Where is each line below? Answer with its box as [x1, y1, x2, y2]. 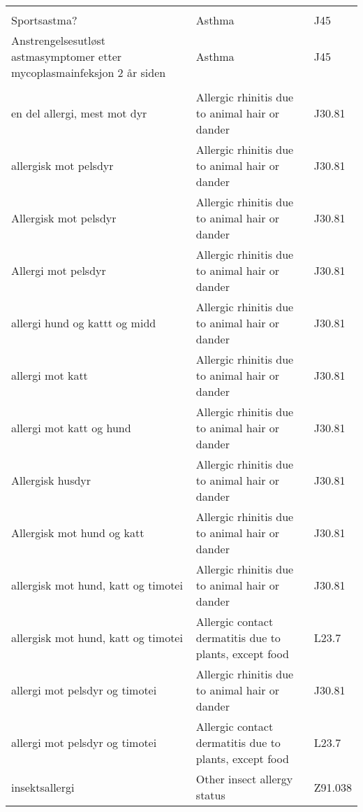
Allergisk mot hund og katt [11, 525, 145, 541]
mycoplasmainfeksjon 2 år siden [11, 64, 166, 80]
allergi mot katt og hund [11, 420, 131, 436]
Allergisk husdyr [11, 472, 91, 488]
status [195, 787, 225, 803]
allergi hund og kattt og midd [11, 315, 156, 331]
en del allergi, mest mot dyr [11, 105, 147, 121]
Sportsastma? [11, 12, 77, 28]
